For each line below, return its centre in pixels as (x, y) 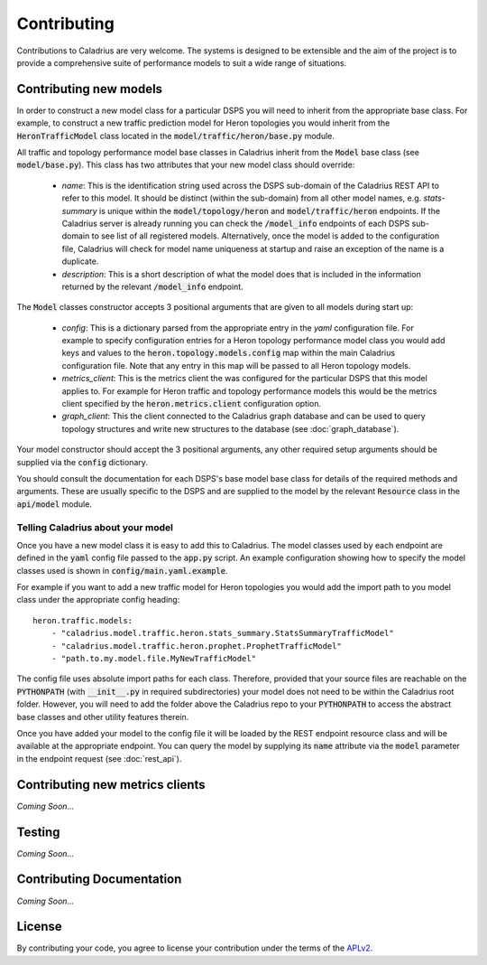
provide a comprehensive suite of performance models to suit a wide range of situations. (182, 62)
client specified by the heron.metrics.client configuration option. (192, 404)
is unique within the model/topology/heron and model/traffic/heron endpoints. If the (270, 211)
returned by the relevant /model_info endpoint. (152, 286)
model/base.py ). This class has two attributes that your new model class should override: (186, 165)
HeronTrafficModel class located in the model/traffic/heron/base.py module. (176, 136)
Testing (38, 832)
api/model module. (54, 504)
